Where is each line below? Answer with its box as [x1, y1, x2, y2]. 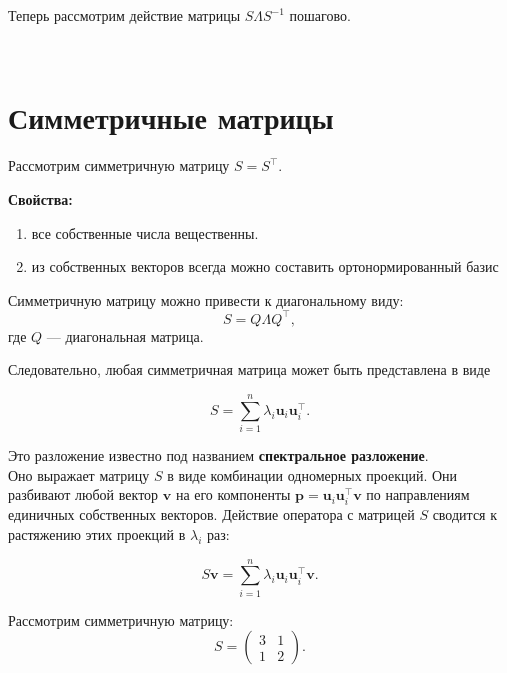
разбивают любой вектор [8, 484, 159, 505]
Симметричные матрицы [8, 97, 334, 138]
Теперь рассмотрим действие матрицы [8, 5, 241, 25]
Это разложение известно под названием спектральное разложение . [8, 445, 429, 466]
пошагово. [289, 5, 351, 25]
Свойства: [8, 188, 73, 209]
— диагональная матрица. [46, 325, 204, 346]
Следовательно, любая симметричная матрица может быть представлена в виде [8, 359, 491, 380]
